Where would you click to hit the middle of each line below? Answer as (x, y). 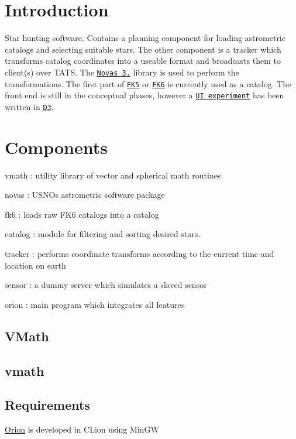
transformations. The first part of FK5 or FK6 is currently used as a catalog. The (148, 83)
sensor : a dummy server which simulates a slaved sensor (106, 285)
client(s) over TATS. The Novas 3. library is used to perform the (122, 72)
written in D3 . (29, 106)
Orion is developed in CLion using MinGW (82, 429)
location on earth (35, 265)
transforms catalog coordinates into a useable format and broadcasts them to (143, 61)
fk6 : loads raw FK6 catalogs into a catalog (82, 214)
